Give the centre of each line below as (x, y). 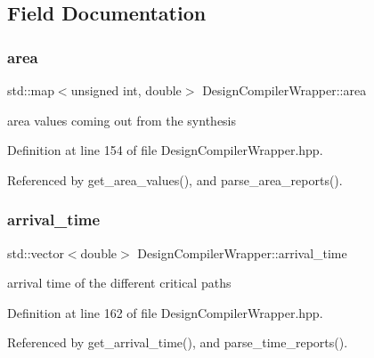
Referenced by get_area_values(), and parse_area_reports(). (175, 179)
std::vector (36, 252)
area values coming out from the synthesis (122, 120)
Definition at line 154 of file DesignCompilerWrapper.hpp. (165, 150)
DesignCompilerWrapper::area (285, 90)
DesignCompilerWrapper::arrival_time (242, 252)
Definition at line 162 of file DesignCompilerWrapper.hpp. (165, 312)
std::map (31, 90)
